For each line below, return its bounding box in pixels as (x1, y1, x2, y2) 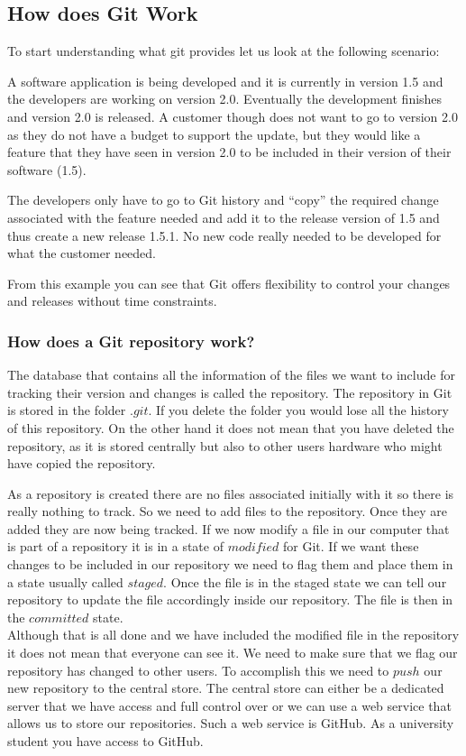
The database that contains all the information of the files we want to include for (7, 365, 455, 384)
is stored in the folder (7, 401, 126, 419)
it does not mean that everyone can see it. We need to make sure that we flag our (7, 643, 458, 662)
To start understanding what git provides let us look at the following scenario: (7, 41, 440, 60)
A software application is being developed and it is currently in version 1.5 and (7, 71, 443, 90)
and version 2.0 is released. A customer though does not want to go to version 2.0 (7, 106, 458, 125)
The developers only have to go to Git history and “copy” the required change (7, 190, 439, 209)
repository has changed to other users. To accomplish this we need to (7, 660, 389, 679)
